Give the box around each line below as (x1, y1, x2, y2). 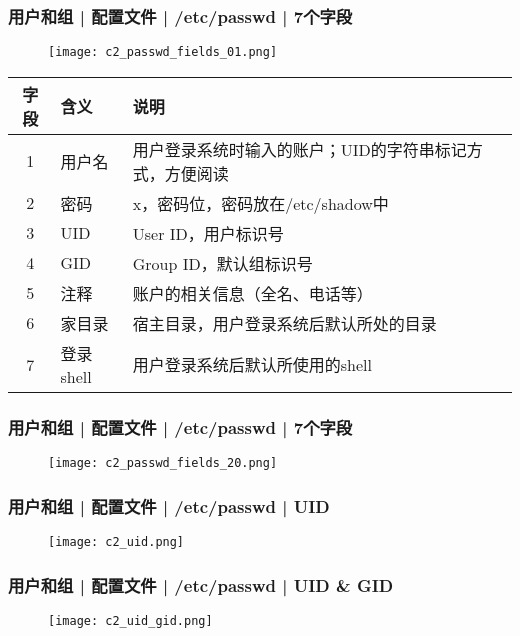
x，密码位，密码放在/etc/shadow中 (132, 191, 389, 215)
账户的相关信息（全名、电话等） (132, 281, 373, 305)
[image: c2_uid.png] (48, 534, 185, 549)
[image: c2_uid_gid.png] (48, 613, 213, 628)
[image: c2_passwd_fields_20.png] (48, 456, 278, 471)
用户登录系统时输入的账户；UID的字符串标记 (132, 137, 467, 161)
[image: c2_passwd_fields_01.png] (48, 45, 278, 60)
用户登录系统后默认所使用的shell (132, 353, 372, 377)
